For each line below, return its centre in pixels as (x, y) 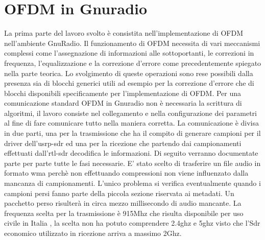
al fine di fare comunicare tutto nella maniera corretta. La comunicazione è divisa (131, 123)
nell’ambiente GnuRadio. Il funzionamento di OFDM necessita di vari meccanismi (132, 43)
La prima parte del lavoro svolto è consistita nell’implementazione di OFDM (124, 33)
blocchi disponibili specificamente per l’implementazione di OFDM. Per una (123, 93)
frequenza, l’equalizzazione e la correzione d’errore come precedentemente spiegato (133, 63)
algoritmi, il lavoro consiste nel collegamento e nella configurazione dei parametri (130, 113)
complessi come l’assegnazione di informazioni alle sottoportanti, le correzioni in (129, 53)
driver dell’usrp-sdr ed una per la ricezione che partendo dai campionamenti (123, 143)
